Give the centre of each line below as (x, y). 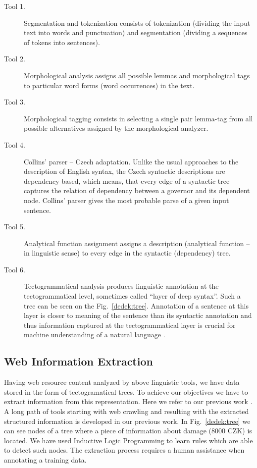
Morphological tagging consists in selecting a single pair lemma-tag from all (138, 118)
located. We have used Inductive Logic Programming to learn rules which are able (128, 440)
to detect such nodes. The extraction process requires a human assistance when (124, 450)
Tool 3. (15, 102)
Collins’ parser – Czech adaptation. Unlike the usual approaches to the (131, 161)
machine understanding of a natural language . (95, 335)
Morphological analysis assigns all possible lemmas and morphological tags (137, 75)
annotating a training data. (45, 459)
